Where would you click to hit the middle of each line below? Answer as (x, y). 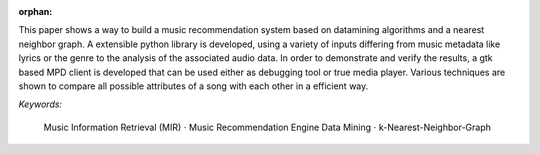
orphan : (35, 11)
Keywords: (40, 104)
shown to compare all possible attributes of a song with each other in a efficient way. (193, 86)
